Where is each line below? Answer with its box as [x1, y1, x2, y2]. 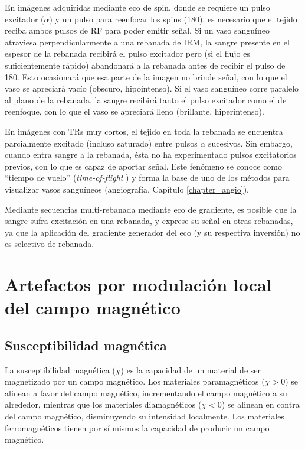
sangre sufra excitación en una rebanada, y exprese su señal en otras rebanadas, [5, 214, 293, 227]
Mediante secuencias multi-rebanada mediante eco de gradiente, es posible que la [5, 203, 297, 215]
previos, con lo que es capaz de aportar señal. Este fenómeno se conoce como [5, 160, 283, 172]
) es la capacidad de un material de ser [120, 363, 261, 376]
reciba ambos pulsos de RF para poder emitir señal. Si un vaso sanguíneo [5, 24, 270, 37]
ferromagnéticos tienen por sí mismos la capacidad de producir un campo [5, 421, 270, 434]
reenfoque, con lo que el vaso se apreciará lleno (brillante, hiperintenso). [5, 105, 264, 118]
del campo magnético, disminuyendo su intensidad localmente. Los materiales [5, 410, 284, 422]
